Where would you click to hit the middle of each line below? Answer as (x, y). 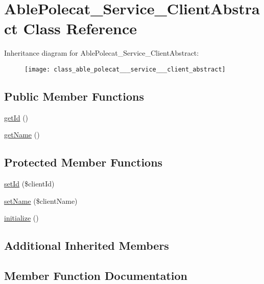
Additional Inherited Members (87, 245)
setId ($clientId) (29, 184)
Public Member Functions (74, 96)
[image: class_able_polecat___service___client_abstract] (125, 69)
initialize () (21, 218)
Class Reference (80, 28)
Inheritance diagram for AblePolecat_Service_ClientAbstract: (102, 53)
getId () (16, 117)
